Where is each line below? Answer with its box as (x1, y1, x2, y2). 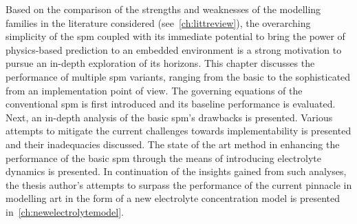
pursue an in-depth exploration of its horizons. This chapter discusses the (6, 56, 315, 70)
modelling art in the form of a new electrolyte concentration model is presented (6, 191, 340, 205)
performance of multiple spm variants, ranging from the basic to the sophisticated (6, 69, 351, 83)
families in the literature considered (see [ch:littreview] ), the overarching (6, 15, 311, 30)
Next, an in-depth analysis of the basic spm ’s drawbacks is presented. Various (6, 110, 333, 124)
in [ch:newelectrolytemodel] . (6, 204, 124, 218)
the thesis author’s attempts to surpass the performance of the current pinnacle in (6, 177, 352, 192)
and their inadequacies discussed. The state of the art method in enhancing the (6, 136, 340, 151)
